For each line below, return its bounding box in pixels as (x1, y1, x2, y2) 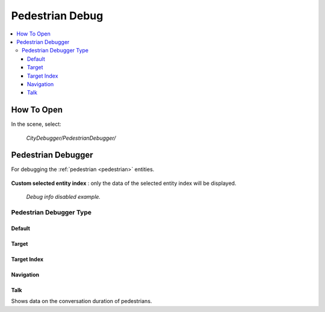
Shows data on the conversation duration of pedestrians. (11, 298, 152, 305)
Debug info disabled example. (26, 193, 101, 201)
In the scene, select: (11, 120, 61, 128)
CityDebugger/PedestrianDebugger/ (26, 134, 116, 142)
